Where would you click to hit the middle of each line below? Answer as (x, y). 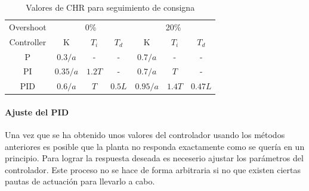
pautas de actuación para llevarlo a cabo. (80, 181)
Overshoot (28, 26)
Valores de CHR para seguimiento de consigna (110, 7)
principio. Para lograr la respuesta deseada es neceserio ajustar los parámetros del (154, 158)
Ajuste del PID (37, 112)
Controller (28, 41)
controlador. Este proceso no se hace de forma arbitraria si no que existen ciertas (153, 169)
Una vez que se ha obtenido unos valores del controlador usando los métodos (145, 135)
